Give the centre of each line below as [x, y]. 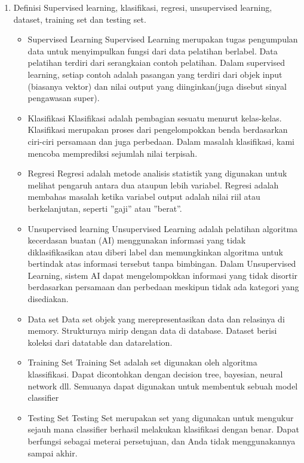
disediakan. [48, 299]
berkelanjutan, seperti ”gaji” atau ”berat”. [105, 208]
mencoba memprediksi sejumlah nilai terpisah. [113, 153]
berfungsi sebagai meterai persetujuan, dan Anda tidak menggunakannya [162, 441]
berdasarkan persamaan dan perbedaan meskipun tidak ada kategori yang [163, 287]
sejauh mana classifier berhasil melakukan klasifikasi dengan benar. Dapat [163, 429]
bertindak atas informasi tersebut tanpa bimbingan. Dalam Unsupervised [162, 264]
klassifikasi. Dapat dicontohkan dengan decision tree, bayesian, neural [155, 374]
